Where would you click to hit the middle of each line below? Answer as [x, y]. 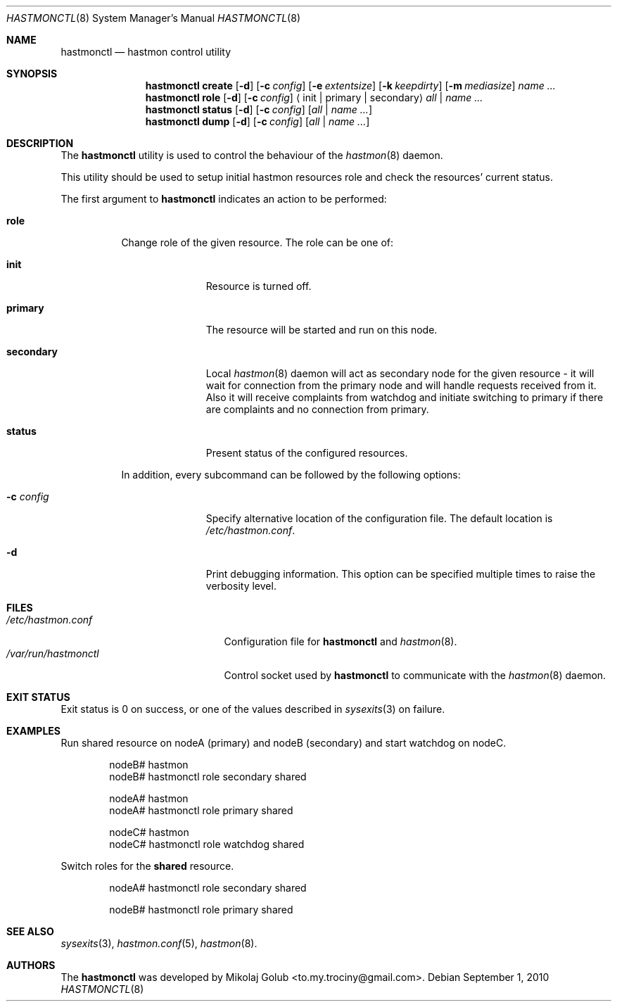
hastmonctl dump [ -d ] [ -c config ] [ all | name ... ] [257, 121]
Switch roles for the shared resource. [147, 866]
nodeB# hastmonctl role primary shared [201, 910]
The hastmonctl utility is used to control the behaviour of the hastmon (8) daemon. [252, 155]
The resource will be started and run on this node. [322, 330]
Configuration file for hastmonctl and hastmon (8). [341, 641]
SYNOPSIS [32, 74]
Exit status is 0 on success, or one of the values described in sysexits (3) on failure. [253, 709]
